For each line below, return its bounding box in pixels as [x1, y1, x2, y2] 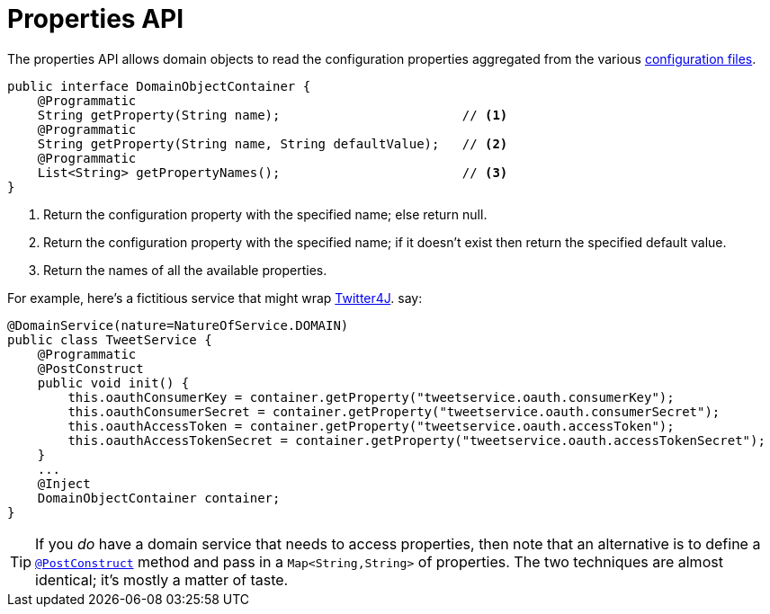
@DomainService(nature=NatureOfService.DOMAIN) [7, 317, 349, 333]
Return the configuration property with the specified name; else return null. [43, 206, 488, 222]
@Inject [37, 476, 91, 491]
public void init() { [37, 375, 190, 390]
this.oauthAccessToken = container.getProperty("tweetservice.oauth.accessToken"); [67, 418, 675, 433]
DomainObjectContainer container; [37, 490, 281, 505]
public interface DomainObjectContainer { [7, 78, 311, 93]
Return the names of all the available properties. [43, 262, 327, 278]
